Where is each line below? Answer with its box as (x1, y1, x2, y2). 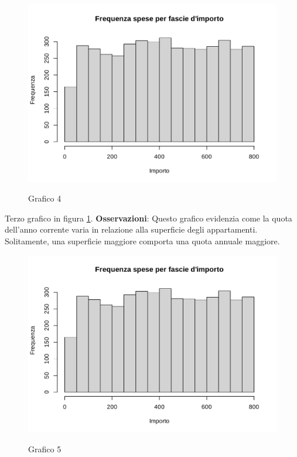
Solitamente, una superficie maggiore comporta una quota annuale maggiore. (5, 235, 280, 247)
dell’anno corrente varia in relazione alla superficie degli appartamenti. (5, 223, 258, 236)
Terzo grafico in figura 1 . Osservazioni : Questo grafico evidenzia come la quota (5, 212, 292, 224)
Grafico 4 (28, 192, 62, 204)
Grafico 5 (28, 442, 62, 455)
